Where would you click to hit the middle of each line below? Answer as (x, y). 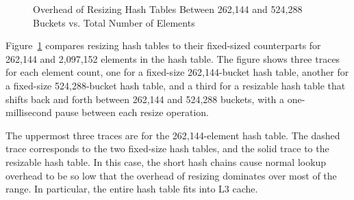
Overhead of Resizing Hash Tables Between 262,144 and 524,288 (168, 9)
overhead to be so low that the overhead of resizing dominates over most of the (171, 175)
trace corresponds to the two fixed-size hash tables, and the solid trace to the (167, 148)
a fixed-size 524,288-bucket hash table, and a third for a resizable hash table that (176, 85)
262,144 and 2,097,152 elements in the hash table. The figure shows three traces (173, 58)
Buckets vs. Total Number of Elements (114, 22)
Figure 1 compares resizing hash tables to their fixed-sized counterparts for (163, 45)
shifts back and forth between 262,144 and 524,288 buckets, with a (145, 99)
